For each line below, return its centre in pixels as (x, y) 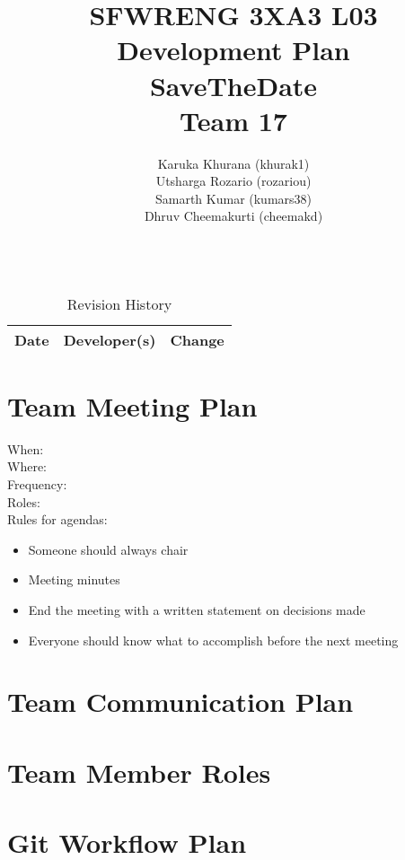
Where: (27, 466)
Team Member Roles (139, 772)
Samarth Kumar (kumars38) (233, 198)
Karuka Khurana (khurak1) (233, 163)
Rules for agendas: (57, 519)
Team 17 (233, 120)
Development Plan (233, 50)
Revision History (119, 303)
